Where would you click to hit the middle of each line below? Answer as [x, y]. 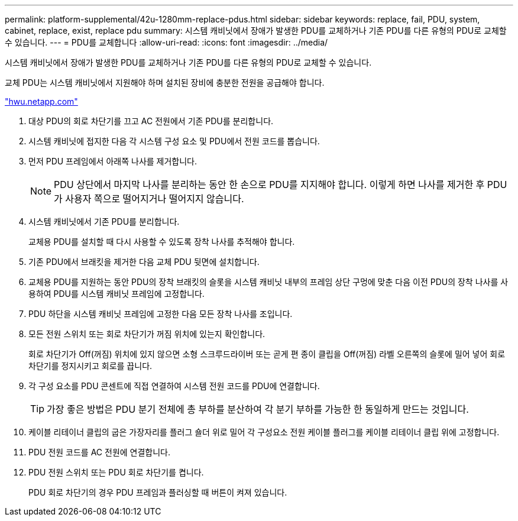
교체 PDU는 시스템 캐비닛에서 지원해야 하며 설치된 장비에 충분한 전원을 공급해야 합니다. [165, 82]
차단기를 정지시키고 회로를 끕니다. [90, 366]
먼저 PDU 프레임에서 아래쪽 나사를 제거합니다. [113, 161]
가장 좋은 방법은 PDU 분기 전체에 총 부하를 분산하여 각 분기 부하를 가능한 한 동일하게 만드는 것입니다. [258, 409]
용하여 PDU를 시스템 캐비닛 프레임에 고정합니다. [116, 294]
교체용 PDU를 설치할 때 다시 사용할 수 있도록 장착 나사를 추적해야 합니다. [162, 242]
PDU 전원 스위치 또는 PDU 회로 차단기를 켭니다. [116, 472]
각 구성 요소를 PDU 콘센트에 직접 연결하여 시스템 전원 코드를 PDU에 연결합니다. [174, 386]
